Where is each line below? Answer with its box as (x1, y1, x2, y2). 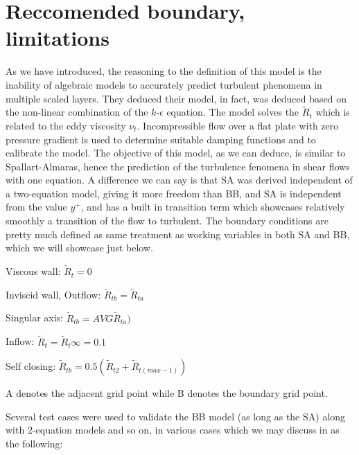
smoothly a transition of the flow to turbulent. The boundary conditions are (6, 213, 329, 228)
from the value (6, 199, 67, 214)
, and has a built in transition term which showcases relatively (80, 199, 345, 214)
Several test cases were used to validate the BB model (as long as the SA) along (6, 409, 346, 423)
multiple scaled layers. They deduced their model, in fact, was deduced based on (6, 91, 347, 105)
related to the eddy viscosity (6, 118, 126, 132)
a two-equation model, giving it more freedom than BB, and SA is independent (6, 186, 342, 200)
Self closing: (6, 359, 56, 373)
